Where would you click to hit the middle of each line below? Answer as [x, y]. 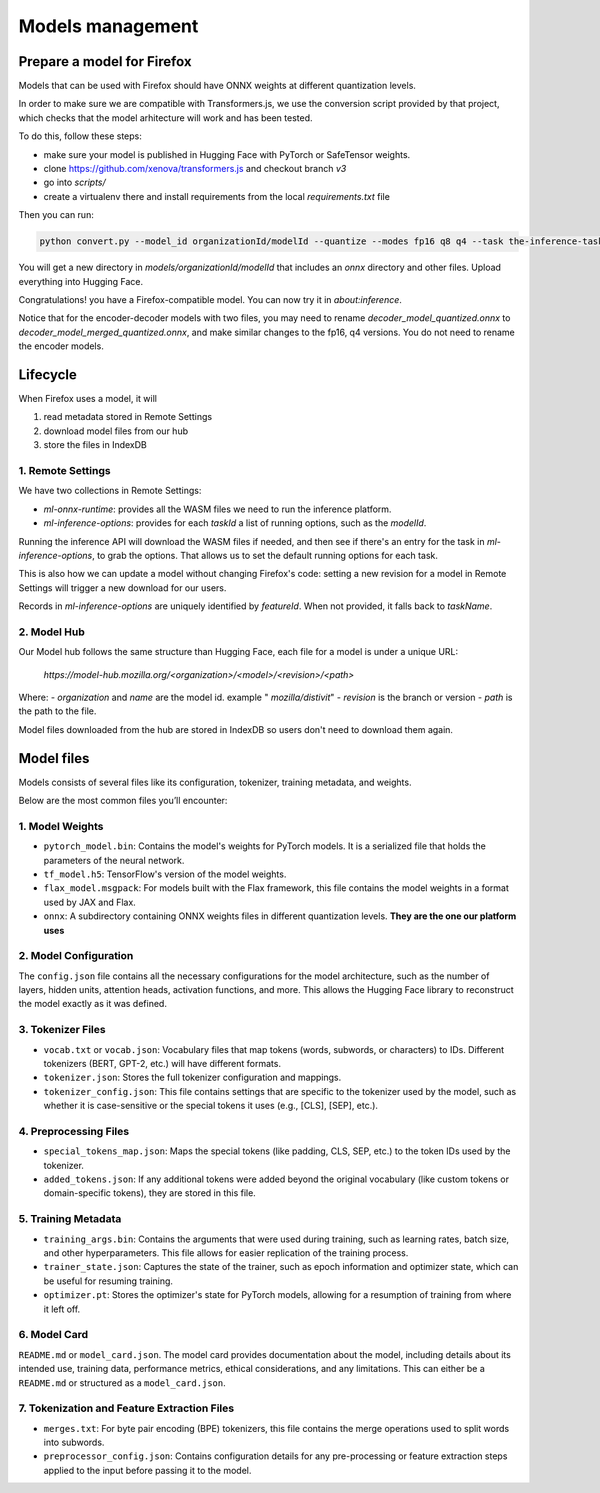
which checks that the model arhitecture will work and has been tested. [166, 117]
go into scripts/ [75, 182]
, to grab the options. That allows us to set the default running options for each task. [265, 555]
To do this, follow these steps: [80, 136]
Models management [108, 26]
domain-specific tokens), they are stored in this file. [150, 1193]
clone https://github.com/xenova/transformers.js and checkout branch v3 [195, 169]
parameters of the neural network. [114, 860]
